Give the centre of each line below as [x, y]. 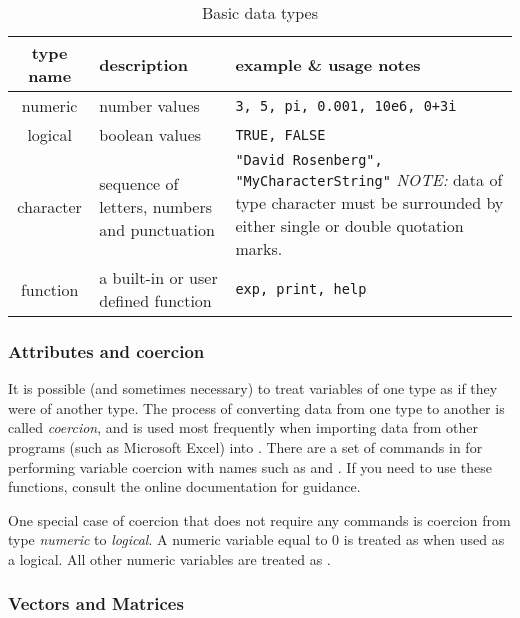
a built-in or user [158, 277]
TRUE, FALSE [280, 134]
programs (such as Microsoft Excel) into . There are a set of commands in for [245, 447]
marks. [259, 248]
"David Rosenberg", [309, 160]
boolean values [150, 134]
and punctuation [157, 229]
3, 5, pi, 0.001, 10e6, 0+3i [346, 105]
